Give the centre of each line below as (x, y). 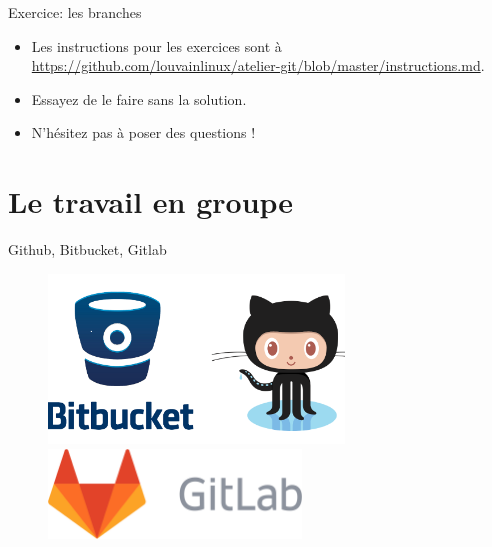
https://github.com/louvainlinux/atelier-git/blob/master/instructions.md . (258, 65)
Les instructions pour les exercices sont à (156, 45)
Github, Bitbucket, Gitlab (87, 249)
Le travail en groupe (151, 201)
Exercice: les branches (75, 12)
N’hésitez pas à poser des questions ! (143, 132)
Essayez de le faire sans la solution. (139, 98)
